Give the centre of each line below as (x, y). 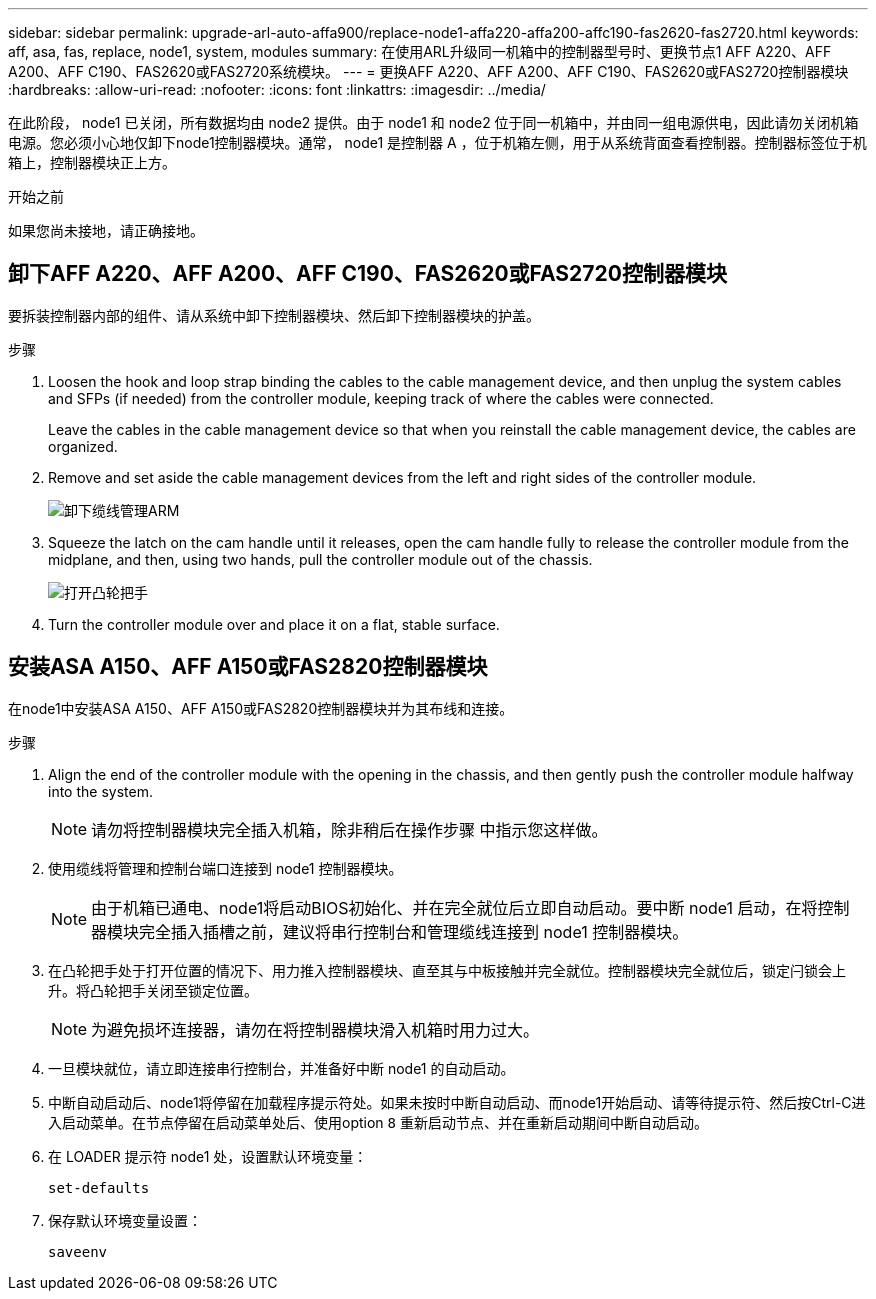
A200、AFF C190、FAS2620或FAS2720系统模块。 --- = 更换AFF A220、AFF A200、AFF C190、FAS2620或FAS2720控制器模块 (428, 71)
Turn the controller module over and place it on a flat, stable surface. (274, 624)
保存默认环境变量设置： (125, 1220)
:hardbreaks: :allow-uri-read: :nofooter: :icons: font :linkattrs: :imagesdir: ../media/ (277, 89)
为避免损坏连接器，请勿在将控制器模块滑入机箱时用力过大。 (315, 1029)
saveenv (78, 1251)
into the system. (100, 791)
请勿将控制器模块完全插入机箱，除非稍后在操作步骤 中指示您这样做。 (349, 829)
